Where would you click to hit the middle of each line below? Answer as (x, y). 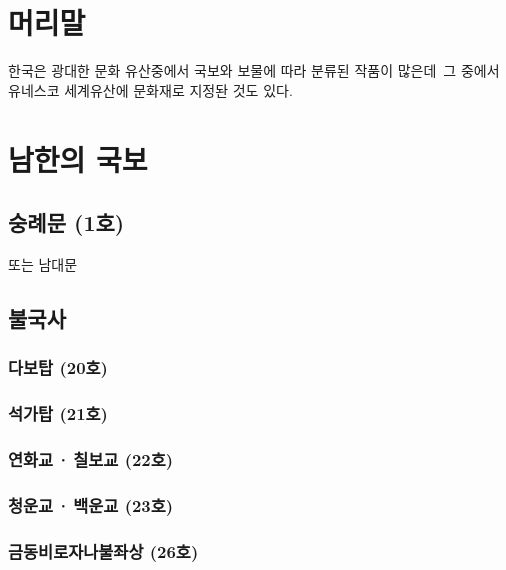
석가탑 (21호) (58, 413)
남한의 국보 (78, 158)
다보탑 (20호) (58, 367)
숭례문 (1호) (66, 222)
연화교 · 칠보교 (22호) (91, 458)
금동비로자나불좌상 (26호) (103, 550)
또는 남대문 (43, 263)
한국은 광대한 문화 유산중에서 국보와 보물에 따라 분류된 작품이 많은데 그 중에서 (254, 70)
